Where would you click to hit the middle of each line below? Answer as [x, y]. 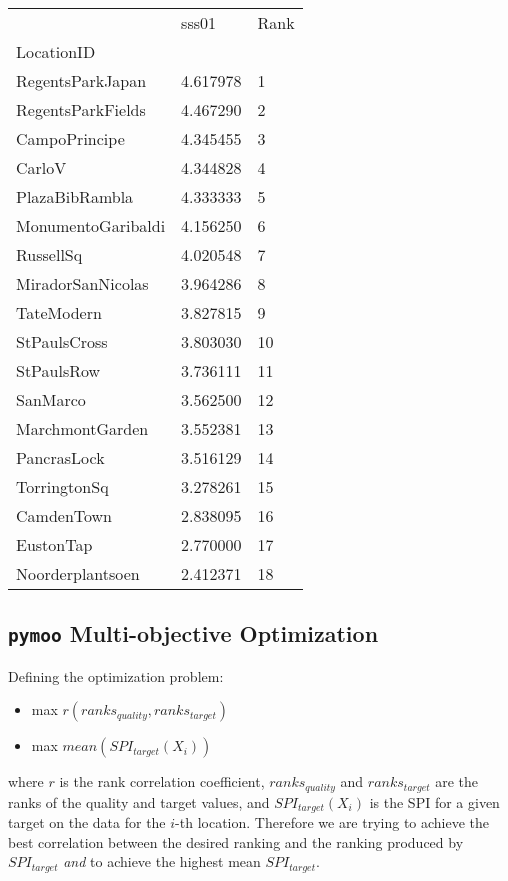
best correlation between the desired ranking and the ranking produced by [236, 841]
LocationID [56, 51]
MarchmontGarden [82, 428]
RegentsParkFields [81, 109]
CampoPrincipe [70, 138]
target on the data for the [87, 822]
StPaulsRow [58, 370]
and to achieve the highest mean [162, 861]
